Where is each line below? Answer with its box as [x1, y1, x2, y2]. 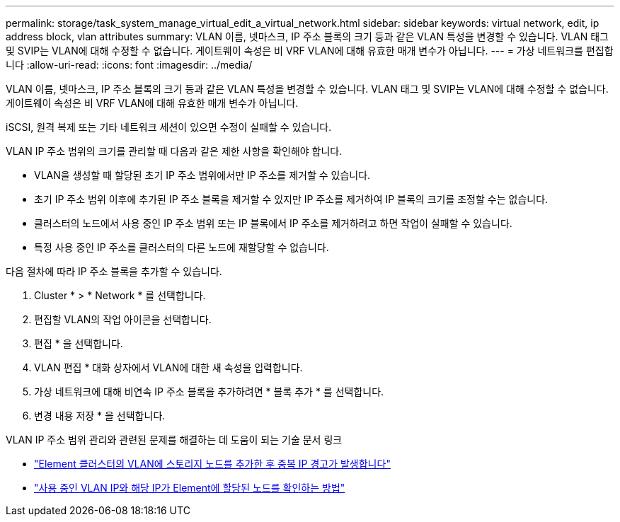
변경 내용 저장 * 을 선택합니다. [34, 410, 166, 422]
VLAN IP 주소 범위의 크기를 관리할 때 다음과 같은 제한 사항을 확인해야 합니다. [6, 145, 343, 157]
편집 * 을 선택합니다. [34, 337, 123, 349]
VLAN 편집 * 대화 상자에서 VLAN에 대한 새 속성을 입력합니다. [34, 361, 303, 373]
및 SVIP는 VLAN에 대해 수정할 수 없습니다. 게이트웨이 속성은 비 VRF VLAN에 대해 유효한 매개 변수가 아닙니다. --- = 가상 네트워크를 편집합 [6, 45, 614, 57]
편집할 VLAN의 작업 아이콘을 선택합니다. [34, 313, 212, 325]
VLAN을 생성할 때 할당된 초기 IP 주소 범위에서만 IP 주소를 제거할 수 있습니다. [34, 169, 371, 181]
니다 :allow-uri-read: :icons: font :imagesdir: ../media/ [6, 59, 253, 71]
